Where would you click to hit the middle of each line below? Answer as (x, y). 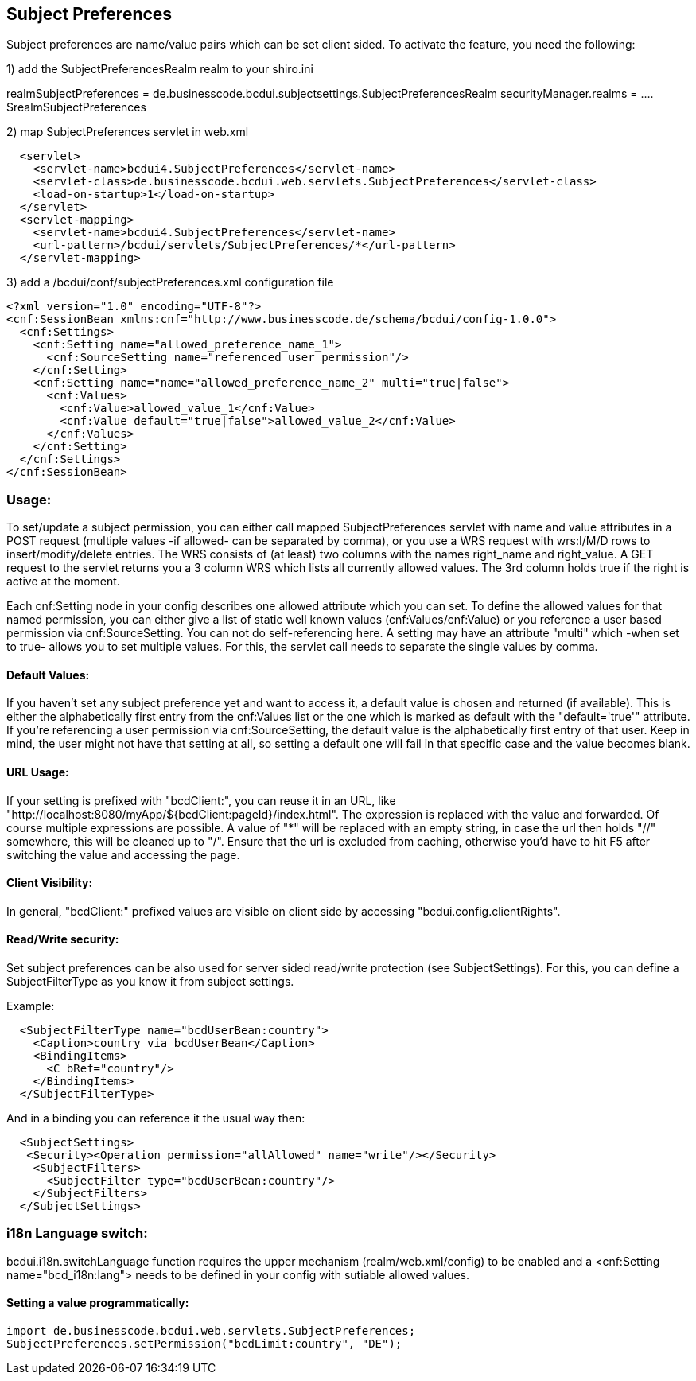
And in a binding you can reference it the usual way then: (156, 1118)
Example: (31, 1006)
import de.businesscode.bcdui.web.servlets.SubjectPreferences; (211, 1331)
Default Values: (48, 675)
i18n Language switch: (77, 1233)
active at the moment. (63, 582)
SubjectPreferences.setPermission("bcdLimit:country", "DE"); (204, 1344)
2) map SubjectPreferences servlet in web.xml (128, 132)
